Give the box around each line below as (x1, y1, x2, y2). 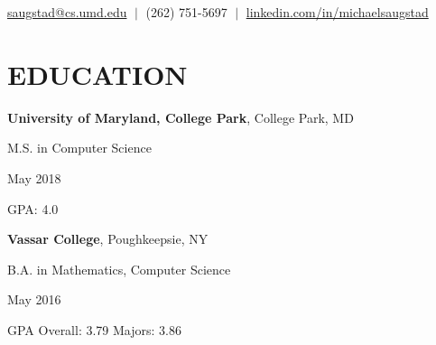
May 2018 (7, 168, 61, 187)
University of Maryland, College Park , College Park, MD (7, 107, 354, 126)
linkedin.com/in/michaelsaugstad (246, 3, 429, 21)
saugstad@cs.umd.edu (7, 3, 127, 21)
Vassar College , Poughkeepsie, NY (7, 229, 209, 248)
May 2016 (7, 290, 61, 309)
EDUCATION (7, 55, 188, 92)
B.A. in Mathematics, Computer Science (7, 259, 231, 278)
